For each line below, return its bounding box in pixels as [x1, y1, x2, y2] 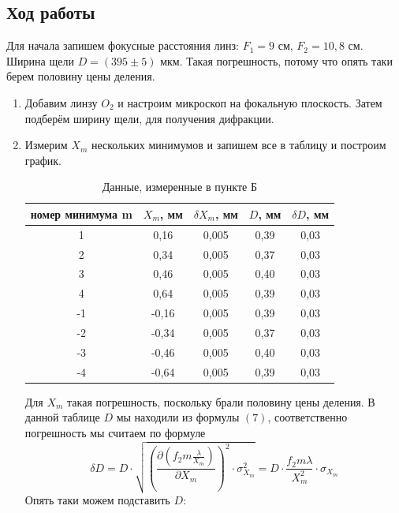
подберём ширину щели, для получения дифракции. [24, 110, 274, 126]
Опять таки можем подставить [24, 491, 170, 507]
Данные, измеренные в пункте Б [102, 178, 258, 195]
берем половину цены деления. [6, 68, 155, 84]
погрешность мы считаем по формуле [24, 424, 206, 440]
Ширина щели [6, 52, 74, 69]
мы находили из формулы [116, 409, 240, 425]
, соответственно [267, 409, 348, 425]
